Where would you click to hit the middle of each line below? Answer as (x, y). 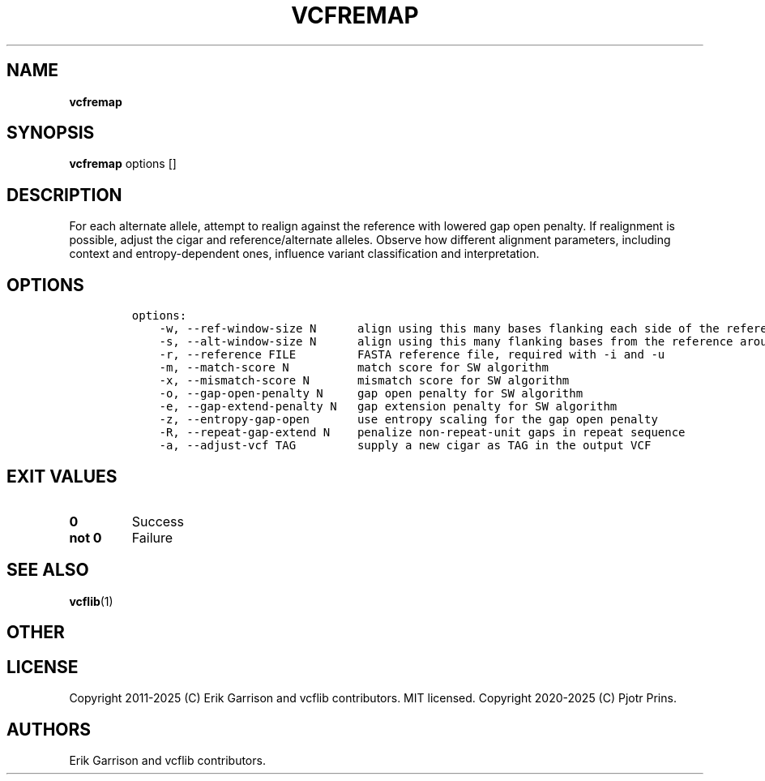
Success (158, 521)
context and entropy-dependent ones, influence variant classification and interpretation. (304, 254)
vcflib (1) (91, 601)
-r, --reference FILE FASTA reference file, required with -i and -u (412, 355)
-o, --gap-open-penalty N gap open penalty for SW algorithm (371, 394)
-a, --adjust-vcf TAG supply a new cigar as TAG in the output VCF (405, 446)
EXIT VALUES (62, 476)
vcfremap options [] (123, 164)
